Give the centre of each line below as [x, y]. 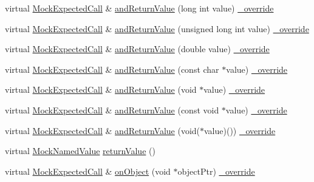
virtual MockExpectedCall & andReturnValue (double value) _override [137, 49]
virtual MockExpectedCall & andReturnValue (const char [112, 69]
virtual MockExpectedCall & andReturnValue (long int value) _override [139, 8]
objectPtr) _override [216, 171]
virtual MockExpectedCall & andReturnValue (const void [112, 110]
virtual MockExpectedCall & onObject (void [88, 171]
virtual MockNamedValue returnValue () [80, 151]
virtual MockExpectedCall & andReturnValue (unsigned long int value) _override [157, 28]
